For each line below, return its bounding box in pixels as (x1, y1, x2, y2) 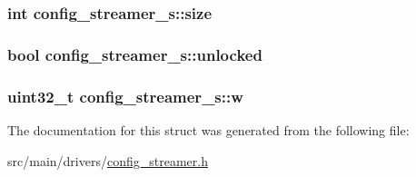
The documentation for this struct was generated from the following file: (7, 120, 410, 139)
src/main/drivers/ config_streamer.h (7, 151, 208, 170)
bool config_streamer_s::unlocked (7, 43, 262, 65)
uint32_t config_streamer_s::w (7, 84, 243, 107)
